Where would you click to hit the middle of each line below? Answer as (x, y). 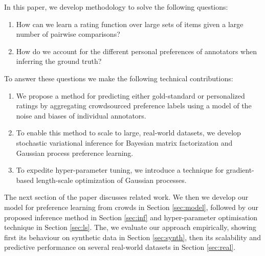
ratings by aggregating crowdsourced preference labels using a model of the (134, 106)
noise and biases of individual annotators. (81, 115)
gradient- (240, 170)
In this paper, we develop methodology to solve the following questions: (116, 7)
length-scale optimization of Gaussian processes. (111, 180)
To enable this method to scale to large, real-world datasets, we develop (128, 133)
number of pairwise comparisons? (68, 34)
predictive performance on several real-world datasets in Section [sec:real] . (120, 247)
